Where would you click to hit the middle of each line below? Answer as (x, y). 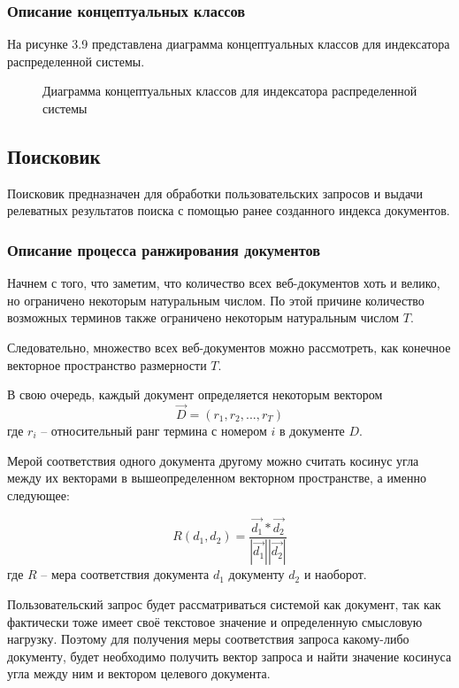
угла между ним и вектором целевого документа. (139, 673)
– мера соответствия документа (125, 574)
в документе (312, 430)
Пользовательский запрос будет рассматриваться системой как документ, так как (224, 604)
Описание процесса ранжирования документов (164, 249)
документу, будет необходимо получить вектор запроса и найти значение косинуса (229, 656)
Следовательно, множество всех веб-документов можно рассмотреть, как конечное (229, 347)
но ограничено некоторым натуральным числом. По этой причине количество (216, 300)
